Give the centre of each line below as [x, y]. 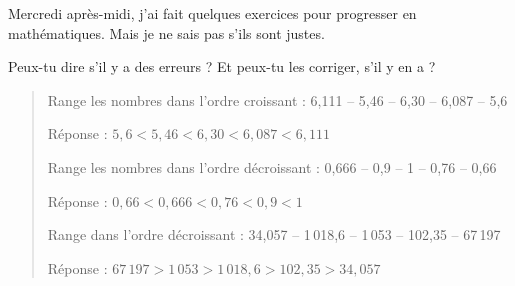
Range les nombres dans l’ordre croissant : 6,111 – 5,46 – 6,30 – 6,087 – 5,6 [277, 99]
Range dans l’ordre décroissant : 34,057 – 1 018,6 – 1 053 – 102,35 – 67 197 [274, 234]
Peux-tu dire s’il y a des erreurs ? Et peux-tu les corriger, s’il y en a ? [222, 66]
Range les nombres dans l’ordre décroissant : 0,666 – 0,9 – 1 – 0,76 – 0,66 [272, 166]
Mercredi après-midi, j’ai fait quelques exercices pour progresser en [212, 13]
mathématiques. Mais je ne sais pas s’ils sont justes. [166, 32]
